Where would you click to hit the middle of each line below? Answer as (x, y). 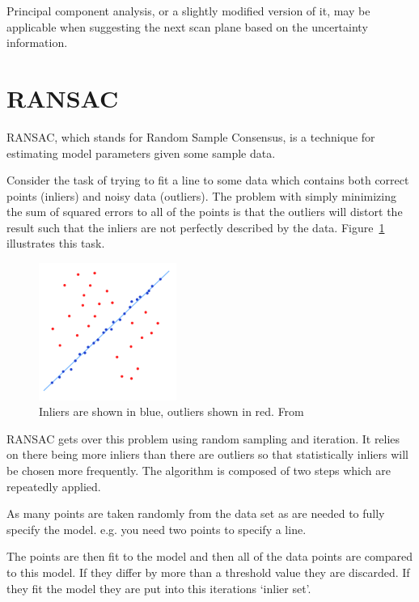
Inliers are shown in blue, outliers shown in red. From (171, 411)
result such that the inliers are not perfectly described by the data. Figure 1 (196, 227)
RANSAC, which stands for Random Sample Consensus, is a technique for (191, 136)
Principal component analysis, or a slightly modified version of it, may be (188, 11)
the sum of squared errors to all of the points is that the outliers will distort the (205, 212)
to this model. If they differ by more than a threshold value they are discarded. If (208, 572)
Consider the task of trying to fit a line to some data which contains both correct (208, 180)
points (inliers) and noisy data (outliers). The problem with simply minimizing (201, 195)
